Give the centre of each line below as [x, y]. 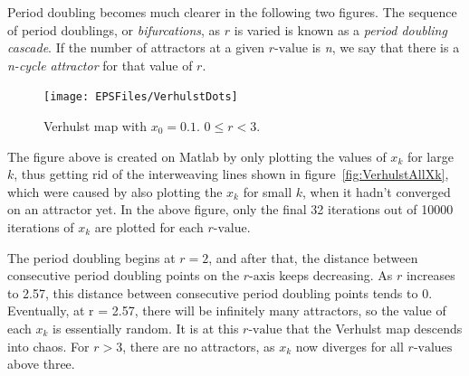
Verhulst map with [96, 126]
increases [431, 275]
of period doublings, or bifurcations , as [114, 29]
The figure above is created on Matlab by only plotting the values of [197, 156]
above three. [41, 364]
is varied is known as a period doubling [340, 29]
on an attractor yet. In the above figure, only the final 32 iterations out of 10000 [230, 209]
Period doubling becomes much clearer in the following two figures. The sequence [232, 12]
